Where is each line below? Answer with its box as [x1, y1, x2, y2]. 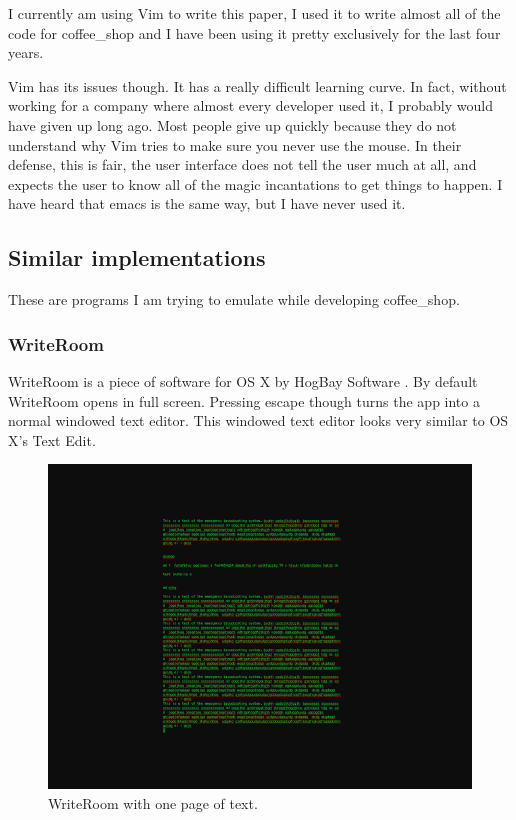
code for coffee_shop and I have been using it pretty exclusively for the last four [8, 22, 501, 43]
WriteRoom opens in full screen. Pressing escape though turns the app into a [8, 390, 480, 411]
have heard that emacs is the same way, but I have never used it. [8, 193, 406, 214]
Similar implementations [8, 242, 266, 273]
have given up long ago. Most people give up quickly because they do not [8, 114, 457, 135]
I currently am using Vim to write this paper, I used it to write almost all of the [8, 3, 501, 23]
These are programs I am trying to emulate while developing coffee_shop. [8, 289, 460, 310]
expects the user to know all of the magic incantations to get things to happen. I [8, 173, 503, 194]
